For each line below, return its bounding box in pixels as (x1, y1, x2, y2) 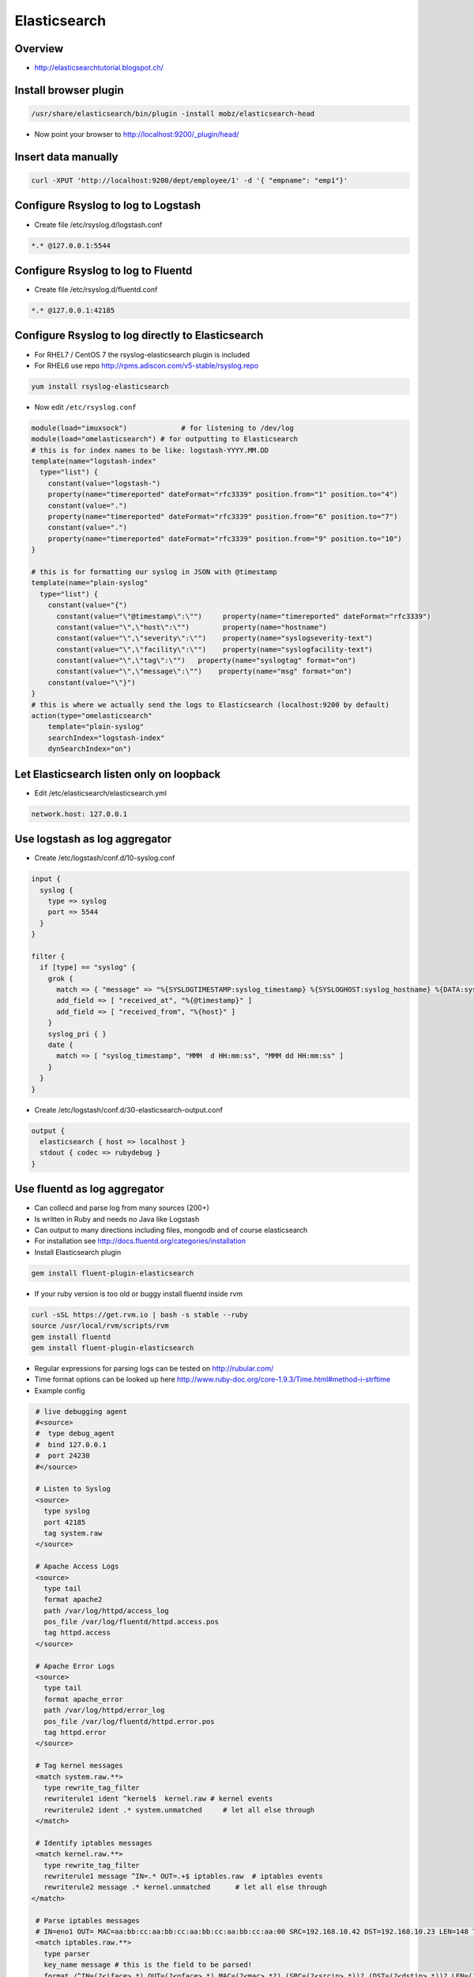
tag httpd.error (43, 1728, 107, 1737)
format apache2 (43, 1595, 103, 1605)
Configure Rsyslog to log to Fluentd (14, 263, 193, 277)
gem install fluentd (31, 1332, 111, 1341)
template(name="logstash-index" (31, 457, 157, 466)
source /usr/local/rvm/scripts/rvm (31, 1321, 169, 1330)
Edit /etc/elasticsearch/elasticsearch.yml (34, 788, 167, 798)
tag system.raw (43, 1529, 103, 1537)
